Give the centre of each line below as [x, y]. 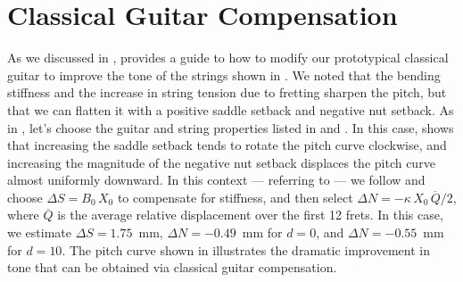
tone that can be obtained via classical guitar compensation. [172, 267]
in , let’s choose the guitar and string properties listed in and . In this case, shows [231, 127]
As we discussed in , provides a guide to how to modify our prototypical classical [228, 58]
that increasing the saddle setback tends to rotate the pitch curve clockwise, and [227, 145]
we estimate [39, 232]
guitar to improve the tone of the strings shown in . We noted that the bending [224, 75]
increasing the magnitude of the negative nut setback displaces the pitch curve [221, 162]
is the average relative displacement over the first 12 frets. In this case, [250, 215]
